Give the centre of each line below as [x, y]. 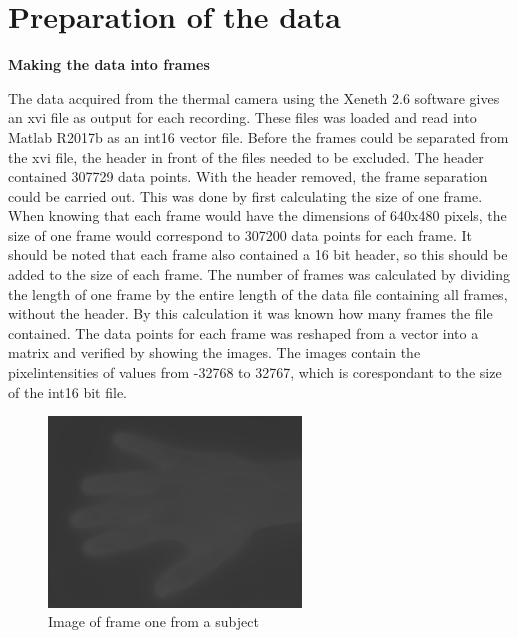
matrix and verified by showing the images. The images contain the [214, 352]
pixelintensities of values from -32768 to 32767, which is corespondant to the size [255, 372]
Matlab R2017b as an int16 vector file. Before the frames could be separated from [258, 136]
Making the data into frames [109, 64]
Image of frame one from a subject [153, 621]
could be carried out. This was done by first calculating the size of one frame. [245, 195]
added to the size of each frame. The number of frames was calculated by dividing [259, 274]
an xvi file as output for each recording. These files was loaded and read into [242, 117]
